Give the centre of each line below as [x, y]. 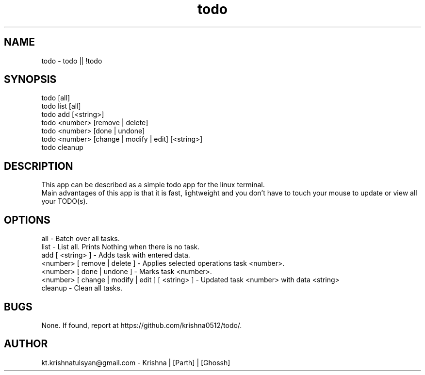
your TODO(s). [65, 201]
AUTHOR [26, 344]
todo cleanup [62, 147]
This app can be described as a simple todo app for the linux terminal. [153, 185]
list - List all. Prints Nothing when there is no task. [121, 247]
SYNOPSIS [30, 80]
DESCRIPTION [39, 166]
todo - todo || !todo [72, 61]
